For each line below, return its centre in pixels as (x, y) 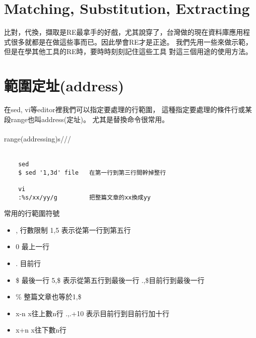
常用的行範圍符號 (32, 213)
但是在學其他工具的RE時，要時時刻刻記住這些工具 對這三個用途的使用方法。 (128, 51)
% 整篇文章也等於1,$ (49, 297)
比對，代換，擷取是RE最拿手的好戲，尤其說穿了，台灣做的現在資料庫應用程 (127, 32)
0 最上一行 (32, 246)
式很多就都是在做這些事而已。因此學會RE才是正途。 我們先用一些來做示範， (128, 41)
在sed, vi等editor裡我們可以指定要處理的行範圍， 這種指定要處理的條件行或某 (128, 109)
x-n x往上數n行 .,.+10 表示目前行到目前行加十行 (93, 313)
